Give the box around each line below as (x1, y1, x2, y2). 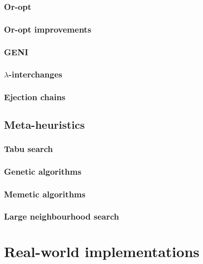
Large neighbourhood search (4, 210, 120, 223)
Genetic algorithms (4, 165, 81, 177)
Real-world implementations (4, 241, 200, 261)
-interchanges (8, 68, 62, 80)
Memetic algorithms (4, 188, 85, 200)
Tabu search (4, 142, 53, 154)
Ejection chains (4, 91, 66, 103)
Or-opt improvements (4, 23, 91, 35)
